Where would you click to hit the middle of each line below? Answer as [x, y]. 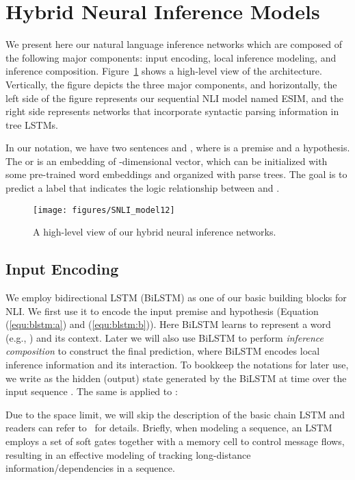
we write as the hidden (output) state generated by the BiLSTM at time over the [176, 378]
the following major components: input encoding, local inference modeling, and [171, 57]
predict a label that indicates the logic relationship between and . [143, 188]
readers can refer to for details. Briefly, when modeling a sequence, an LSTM [169, 428]
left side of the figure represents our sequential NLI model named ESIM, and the [174, 98]
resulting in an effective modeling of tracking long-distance [128, 454]
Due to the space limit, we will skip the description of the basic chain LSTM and [175, 414]
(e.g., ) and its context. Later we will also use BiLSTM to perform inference [165, 337]
